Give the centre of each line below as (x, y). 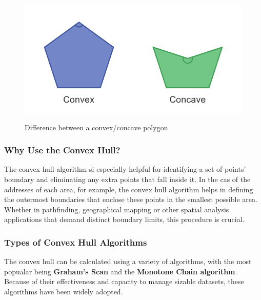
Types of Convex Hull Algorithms (76, 242)
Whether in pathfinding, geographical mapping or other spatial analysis (117, 209)
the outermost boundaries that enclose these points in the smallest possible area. (131, 199)
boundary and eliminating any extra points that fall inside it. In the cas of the (127, 179)
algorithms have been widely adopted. (64, 291)
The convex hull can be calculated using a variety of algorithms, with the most (128, 261)
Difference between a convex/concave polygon (96, 127)
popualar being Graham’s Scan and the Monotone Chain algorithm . (121, 271)
